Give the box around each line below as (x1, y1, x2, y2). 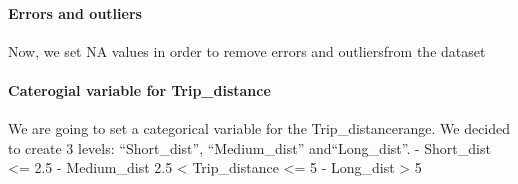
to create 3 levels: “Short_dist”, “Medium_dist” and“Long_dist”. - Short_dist (8, 137, 491, 158)
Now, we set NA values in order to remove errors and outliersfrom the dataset (8, 40, 486, 61)
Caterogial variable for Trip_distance (8, 79, 271, 100)
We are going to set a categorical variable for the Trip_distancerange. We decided (8, 118, 511, 139)
